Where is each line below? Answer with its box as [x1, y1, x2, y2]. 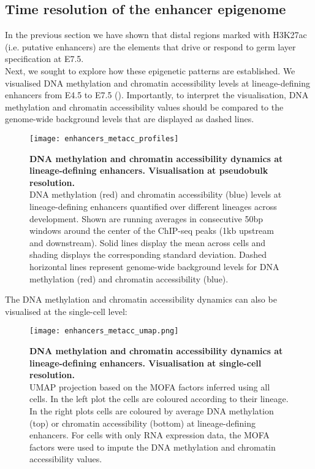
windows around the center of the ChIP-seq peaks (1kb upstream [29, 224, 274, 237]
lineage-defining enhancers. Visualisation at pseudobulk [29, 164, 268, 177]
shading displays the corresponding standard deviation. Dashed [29, 248, 267, 261]
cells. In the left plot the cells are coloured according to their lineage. [29, 392, 289, 405]
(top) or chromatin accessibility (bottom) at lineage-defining [29, 416, 256, 429]
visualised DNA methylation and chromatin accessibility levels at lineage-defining [5, 76, 311, 89]
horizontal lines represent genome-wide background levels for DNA [29, 260, 279, 273]
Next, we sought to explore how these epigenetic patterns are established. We [5, 64, 295, 77]
